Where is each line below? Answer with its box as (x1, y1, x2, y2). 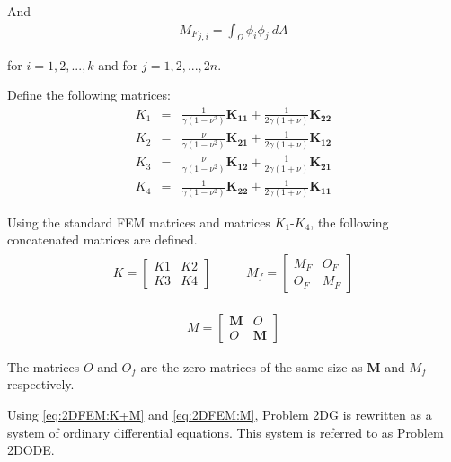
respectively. (7, 375, 75, 394)
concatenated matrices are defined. (7, 230, 198, 249)
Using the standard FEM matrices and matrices (7, 212, 270, 231)
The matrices (7, 357, 80, 376)
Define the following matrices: (7, 85, 171, 104)
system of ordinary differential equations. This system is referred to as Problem (7, 422, 444, 441)
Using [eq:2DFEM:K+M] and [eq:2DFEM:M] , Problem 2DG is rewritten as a (7, 404, 432, 423)
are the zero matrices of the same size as (140, 357, 363, 376)
